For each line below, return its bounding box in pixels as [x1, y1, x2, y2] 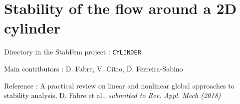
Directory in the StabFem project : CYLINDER [4, 46, 141, 57]
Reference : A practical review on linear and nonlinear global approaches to [4, 80, 235, 90]
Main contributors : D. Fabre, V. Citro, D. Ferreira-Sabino [4, 63, 183, 73]
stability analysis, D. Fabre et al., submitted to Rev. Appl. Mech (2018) [4, 90, 221, 100]
